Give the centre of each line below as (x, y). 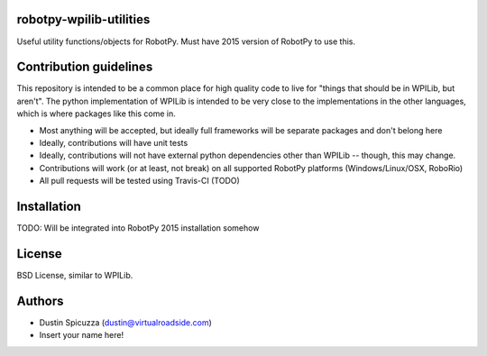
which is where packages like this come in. (96, 114)
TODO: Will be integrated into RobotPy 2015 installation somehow (138, 228)
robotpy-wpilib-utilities (83, 19)
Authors (40, 301)
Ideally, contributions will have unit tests (114, 142)
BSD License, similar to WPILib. (75, 275)
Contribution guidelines (85, 67)
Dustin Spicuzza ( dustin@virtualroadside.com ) (125, 322)
